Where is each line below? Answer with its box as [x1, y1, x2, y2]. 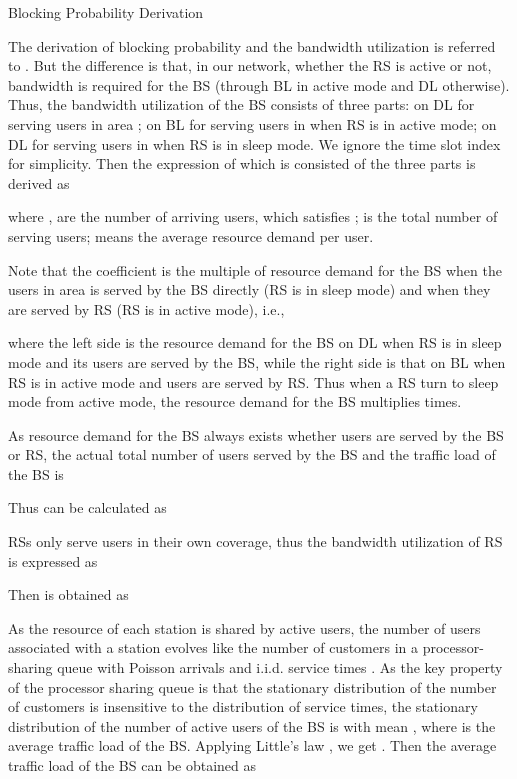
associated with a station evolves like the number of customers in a [8, 637, 418, 658]
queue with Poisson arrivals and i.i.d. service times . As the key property [57, 657, 503, 678]
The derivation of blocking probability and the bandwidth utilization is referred [8, 35, 496, 56]
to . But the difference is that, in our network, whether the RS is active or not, [8, 55, 492, 76]
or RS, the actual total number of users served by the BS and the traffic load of [8, 444, 496, 465]
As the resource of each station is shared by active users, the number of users [8, 617, 481, 638]
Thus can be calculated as [8, 497, 167, 518]
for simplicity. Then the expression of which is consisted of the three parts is [8, 153, 476, 174]
